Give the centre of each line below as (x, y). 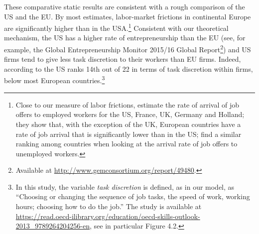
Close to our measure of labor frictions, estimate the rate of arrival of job (127, 104)
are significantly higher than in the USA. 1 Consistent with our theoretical (116, 27)
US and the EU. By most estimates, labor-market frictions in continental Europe (128, 16)
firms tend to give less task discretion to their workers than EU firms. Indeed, (123, 59)
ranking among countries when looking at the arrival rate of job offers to (127, 144)
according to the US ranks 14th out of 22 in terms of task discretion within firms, (129, 68)
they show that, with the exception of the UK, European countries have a (128, 124)
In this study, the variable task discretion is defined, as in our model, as (125, 186)
